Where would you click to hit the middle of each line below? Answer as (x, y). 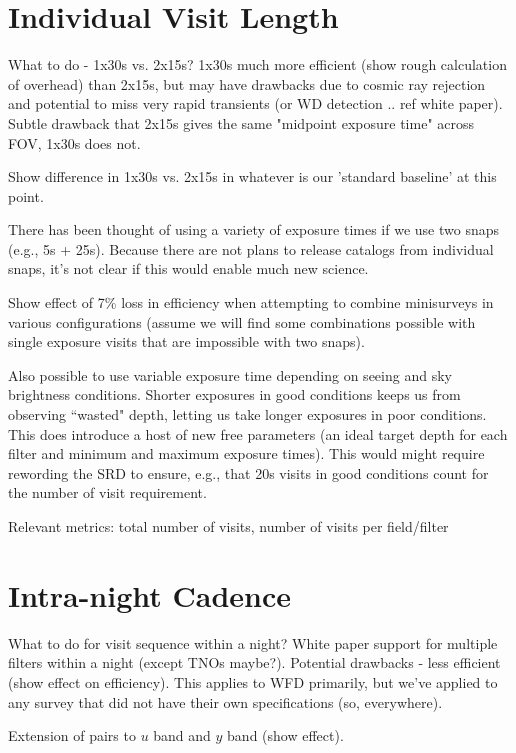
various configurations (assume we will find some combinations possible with (242, 321)
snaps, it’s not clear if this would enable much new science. (188, 268)
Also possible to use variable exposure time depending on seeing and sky (230, 374)
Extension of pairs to (72, 735)
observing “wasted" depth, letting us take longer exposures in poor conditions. (247, 414)
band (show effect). (285, 735)
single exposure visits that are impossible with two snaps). (186, 341)
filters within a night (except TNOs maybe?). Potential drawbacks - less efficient (254, 662)
